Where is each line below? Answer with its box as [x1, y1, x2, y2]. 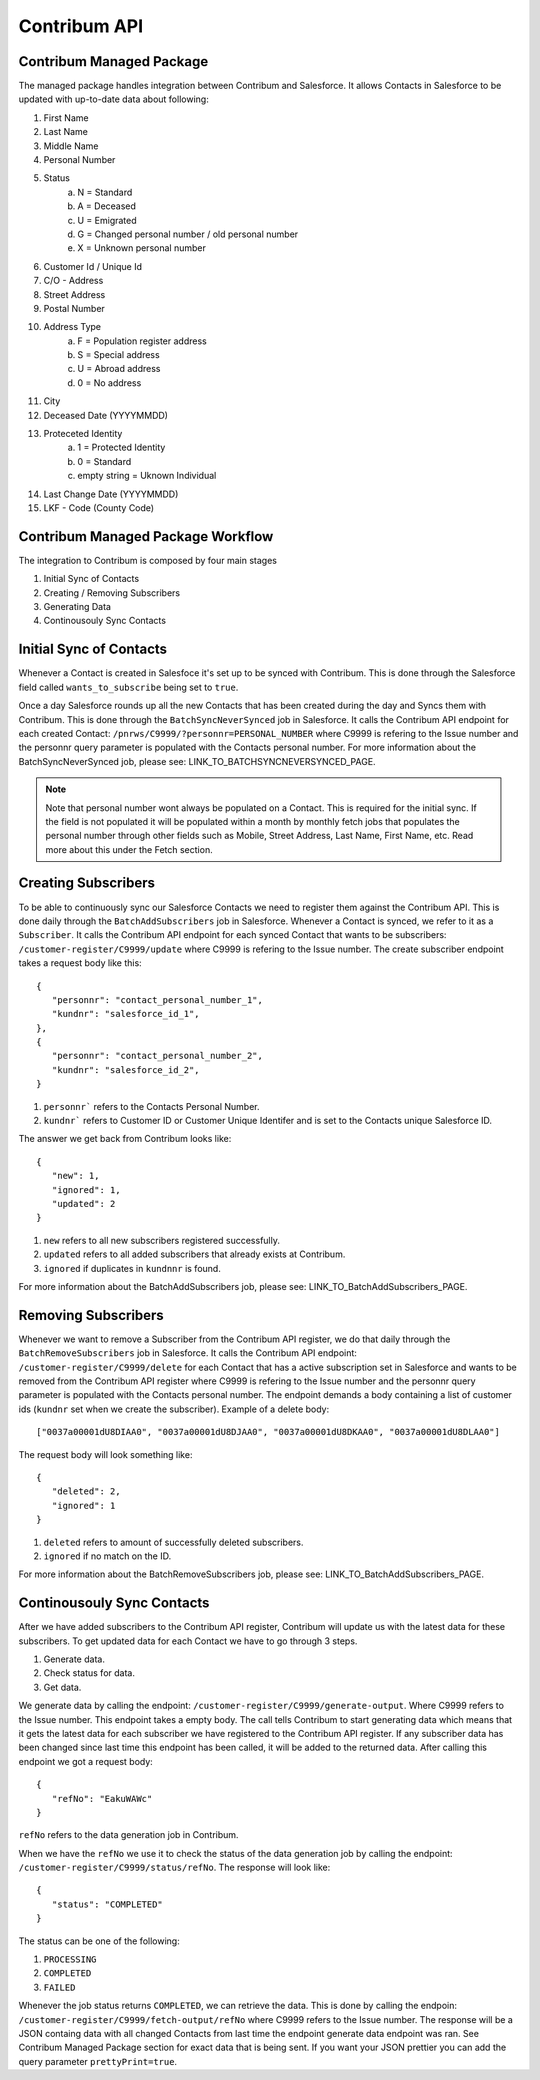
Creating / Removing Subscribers [43, 586, 180, 599]
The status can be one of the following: [18, 1935, 180, 1947]
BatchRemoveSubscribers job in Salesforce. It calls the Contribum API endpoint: [18, 1347, 357, 1359]
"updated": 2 [51, 1198, 116, 1209]
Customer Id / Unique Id [43, 260, 142, 272]
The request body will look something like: [18, 1448, 193, 1460]
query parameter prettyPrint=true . [18, 2055, 178, 2067]
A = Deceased [77, 200, 137, 212]
